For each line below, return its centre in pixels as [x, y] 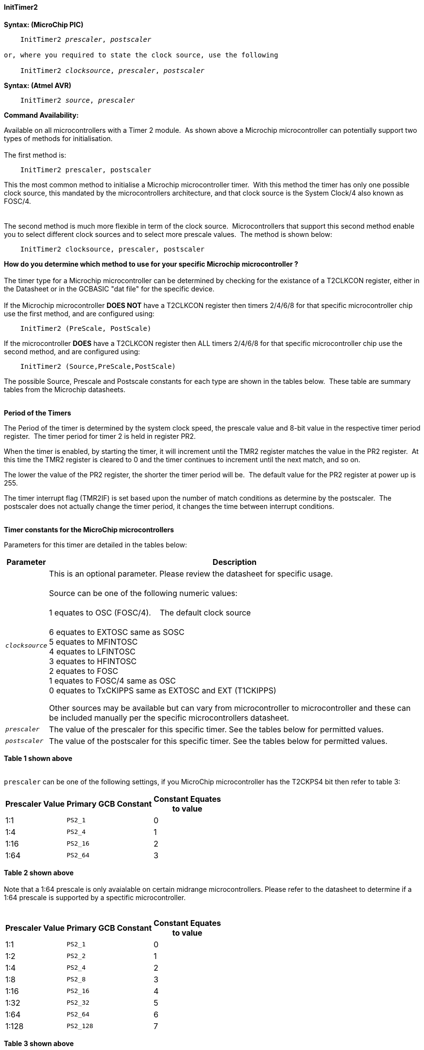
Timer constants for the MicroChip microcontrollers [89, 529]
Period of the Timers [38, 413]
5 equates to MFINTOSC [93, 642]
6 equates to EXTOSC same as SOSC [117, 632]
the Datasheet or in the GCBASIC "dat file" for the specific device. [109, 289]
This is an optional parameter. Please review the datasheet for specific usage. [191, 573]
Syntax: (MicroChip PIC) [44, 24]
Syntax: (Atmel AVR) [38, 85]
